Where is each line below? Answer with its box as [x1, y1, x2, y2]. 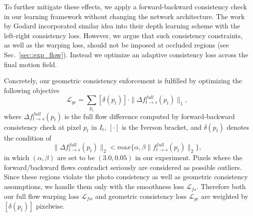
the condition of [4, 132, 51, 143]
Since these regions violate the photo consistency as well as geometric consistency [4, 171, 248, 182]
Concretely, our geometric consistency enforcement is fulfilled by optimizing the [4, 75, 242, 86]
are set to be [57, 152, 95, 163]
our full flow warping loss [4, 191, 79, 201]
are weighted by [201, 191, 249, 201]
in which [4, 152, 29, 163]
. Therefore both [196, 181, 246, 192]
